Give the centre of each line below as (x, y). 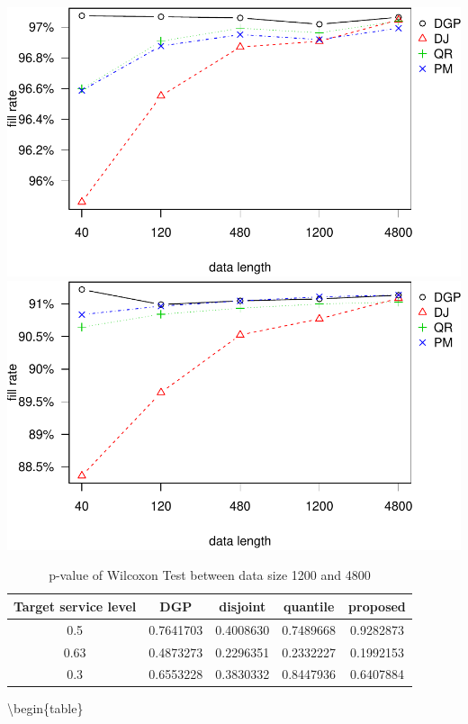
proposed (377, 606)
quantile (309, 606)
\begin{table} (45, 708)
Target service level (75, 606)
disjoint (243, 606)
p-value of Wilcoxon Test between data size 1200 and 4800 (210, 575)
